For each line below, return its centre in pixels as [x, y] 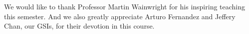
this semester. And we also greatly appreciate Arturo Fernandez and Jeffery [120, 16]
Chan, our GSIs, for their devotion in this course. [79, 26]
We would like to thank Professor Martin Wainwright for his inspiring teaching [125, 6]
